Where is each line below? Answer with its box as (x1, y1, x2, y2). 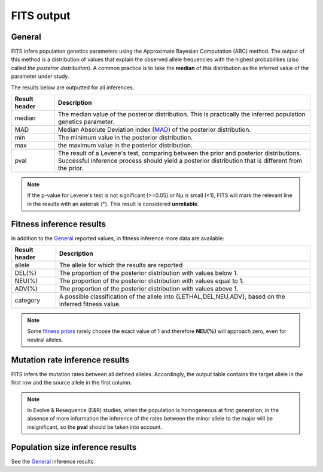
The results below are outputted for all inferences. (11, 84, 135, 91)
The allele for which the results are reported (59, 261, 183, 270)
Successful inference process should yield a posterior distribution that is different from (57, 156, 303, 165)
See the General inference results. (11, 458, 96, 465)
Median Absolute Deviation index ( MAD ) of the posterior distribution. (57, 126, 251, 134)
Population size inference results (11, 442, 137, 452)
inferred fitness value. (59, 300, 121, 308)
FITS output (11, 9, 71, 22)
